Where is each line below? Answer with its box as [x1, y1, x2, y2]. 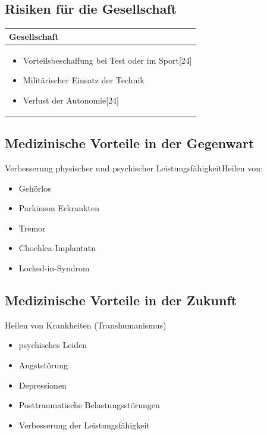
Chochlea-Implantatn [18, 242, 96, 254]
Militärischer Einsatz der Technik [23, 74, 145, 86]
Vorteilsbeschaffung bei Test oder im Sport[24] [23, 54, 192, 66]
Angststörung [18, 358, 68, 371]
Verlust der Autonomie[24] [23, 93, 119, 106]
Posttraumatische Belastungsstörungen [18, 399, 160, 411]
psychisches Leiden [18, 339, 87, 351]
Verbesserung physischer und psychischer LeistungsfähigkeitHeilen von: [5, 162, 263, 174]
